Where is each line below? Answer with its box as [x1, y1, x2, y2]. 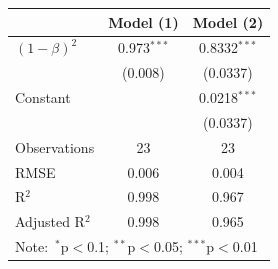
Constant [15, 87, 71, 108]
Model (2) [192, 11, 264, 32]
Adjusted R [15, 211, 85, 232]
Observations [15, 136, 95, 157]
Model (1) [108, 11, 179, 32]
